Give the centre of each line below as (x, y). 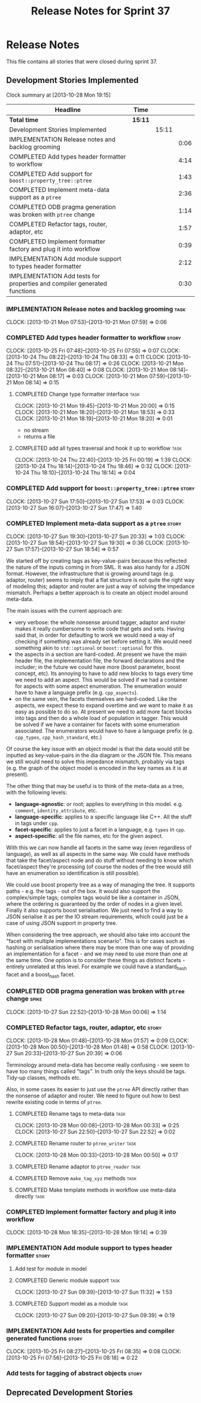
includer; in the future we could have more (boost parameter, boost (98, 667)
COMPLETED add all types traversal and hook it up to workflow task (98, 448)
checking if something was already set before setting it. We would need (103, 641)
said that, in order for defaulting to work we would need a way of (95, 635)
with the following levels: (37, 792)
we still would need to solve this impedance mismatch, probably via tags (95, 762)
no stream (36, 430)
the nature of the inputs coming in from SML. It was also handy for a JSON (98, 567)
